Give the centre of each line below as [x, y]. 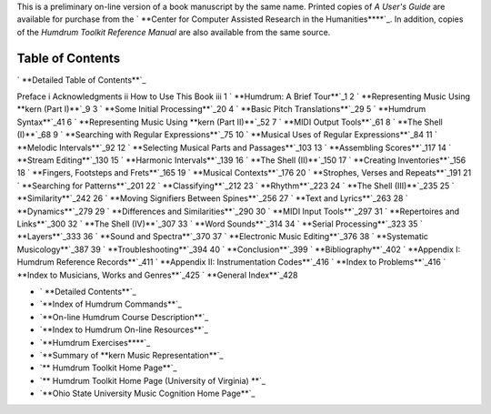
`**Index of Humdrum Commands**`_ [110, 304]
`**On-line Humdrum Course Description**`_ [124, 317]
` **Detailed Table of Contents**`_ [81, 80]
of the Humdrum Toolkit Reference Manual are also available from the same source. [174, 32]
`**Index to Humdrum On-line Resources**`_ [124, 330]
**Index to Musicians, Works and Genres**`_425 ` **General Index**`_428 [157, 275]
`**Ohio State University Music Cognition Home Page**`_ [147, 394]
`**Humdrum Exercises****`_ [95, 342]
